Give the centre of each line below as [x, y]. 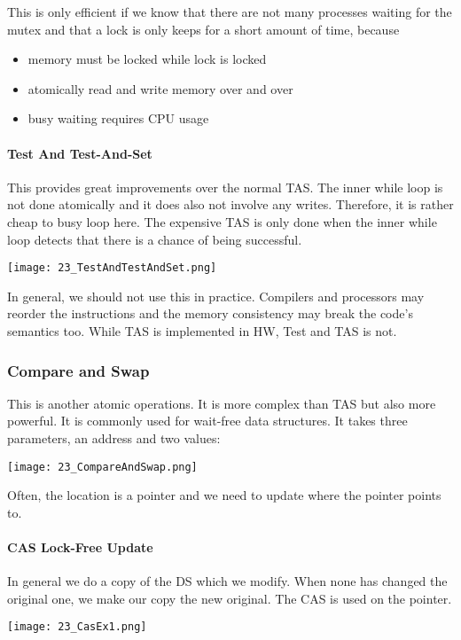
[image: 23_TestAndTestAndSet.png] [112, 268]
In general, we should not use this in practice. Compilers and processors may [216, 296]
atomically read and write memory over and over [160, 88]
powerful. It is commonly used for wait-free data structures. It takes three [207, 421]
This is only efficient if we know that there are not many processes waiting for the [230, 12]
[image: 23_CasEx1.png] [77, 627]
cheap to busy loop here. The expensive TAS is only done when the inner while [222, 221]
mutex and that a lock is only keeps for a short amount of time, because [203, 29]
